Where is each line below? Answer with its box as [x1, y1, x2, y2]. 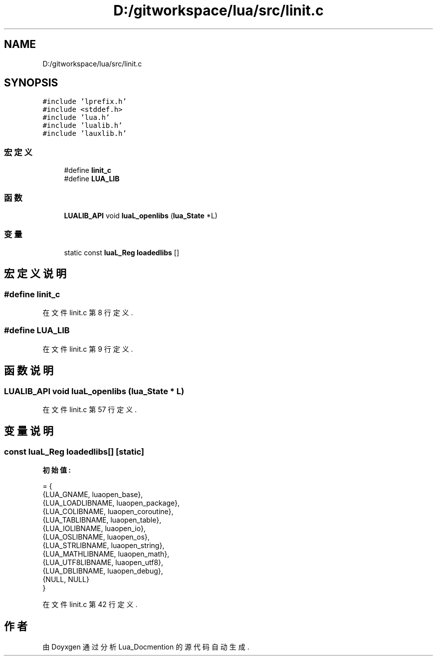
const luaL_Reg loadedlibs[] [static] [4, 446, 145, 457]
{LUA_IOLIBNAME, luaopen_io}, [42, 524, 146, 533]
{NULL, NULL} [42, 575, 89, 584]
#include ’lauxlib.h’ [42, 129, 127, 138]
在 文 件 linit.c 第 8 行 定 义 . [42, 308, 133, 317]
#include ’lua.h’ [42, 113, 110, 122]
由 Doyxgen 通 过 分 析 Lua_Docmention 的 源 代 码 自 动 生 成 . [42, 642, 249, 651]
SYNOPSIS [4, 76, 58, 89]
